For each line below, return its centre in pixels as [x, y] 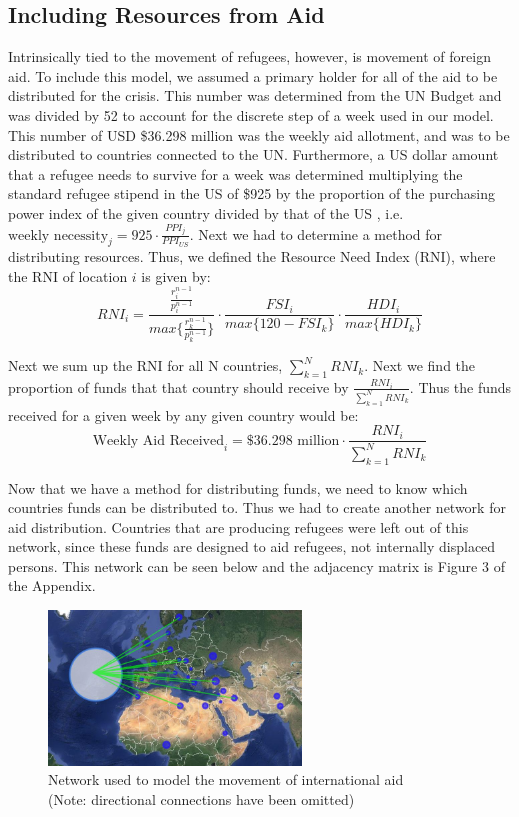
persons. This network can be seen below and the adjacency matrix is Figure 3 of [256, 565]
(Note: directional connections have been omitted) [201, 798]
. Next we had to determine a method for [316, 233]
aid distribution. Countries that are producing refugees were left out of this [238, 526]
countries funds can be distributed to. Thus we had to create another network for [257, 507]
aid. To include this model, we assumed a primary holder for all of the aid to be [253, 75]
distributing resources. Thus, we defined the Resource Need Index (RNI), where [252, 256]
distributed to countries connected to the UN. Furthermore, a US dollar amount [253, 154]
